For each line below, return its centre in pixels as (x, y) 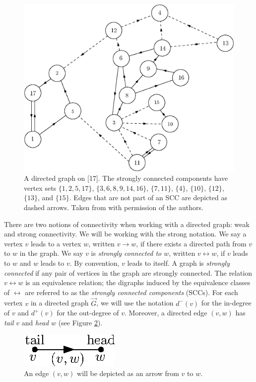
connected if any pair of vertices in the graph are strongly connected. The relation (128, 272)
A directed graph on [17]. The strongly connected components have (126, 178)
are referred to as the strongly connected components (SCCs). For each (131, 292)
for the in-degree (226, 303)
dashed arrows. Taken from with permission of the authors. (114, 207)
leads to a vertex (56, 243)
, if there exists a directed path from (191, 243)
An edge (36, 373)
